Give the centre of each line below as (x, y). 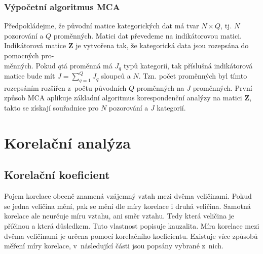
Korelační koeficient (57, 175)
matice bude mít (30, 76)
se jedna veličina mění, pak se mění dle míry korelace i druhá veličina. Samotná (127, 206)
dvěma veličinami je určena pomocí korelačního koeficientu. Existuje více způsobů (131, 235)
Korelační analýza (67, 142)
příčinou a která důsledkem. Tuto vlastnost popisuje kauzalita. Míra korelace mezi (132, 225)
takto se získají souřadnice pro (51, 108)
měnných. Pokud (30, 65)
